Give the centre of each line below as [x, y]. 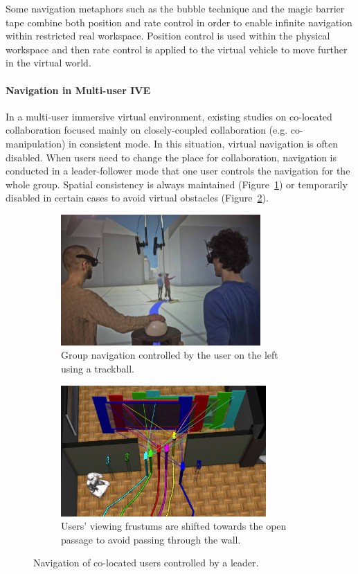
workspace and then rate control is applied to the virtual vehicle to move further [177, 49]
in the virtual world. [48, 63]
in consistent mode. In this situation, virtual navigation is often [203, 143]
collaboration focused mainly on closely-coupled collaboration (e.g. [147, 130]
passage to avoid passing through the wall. [151, 539]
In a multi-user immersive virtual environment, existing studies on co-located [169, 116]
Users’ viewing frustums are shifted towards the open [174, 526]
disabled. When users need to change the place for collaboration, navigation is [171, 157]
